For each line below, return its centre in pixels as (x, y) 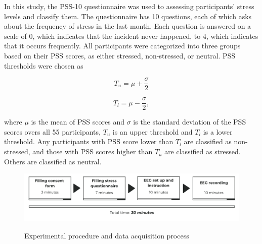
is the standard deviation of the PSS (190, 122)
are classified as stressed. (203, 151)
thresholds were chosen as (44, 65)
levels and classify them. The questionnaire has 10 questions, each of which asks (128, 16)
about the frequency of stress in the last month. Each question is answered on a (128, 26)
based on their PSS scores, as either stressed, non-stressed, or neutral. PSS (120, 55)
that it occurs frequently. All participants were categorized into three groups (122, 46)
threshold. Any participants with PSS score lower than (89, 141)
